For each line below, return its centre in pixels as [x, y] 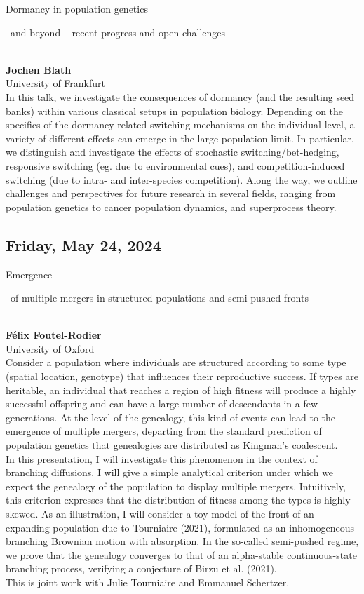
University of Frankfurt [55, 83]
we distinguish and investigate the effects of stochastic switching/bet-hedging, [173, 152]
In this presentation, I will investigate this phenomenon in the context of [162, 458]
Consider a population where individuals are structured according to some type [176, 362]
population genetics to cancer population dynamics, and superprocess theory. [171, 207]
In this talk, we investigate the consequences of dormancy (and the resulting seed [180, 96]
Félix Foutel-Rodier [54, 335]
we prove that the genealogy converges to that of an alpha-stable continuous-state [181, 554]
